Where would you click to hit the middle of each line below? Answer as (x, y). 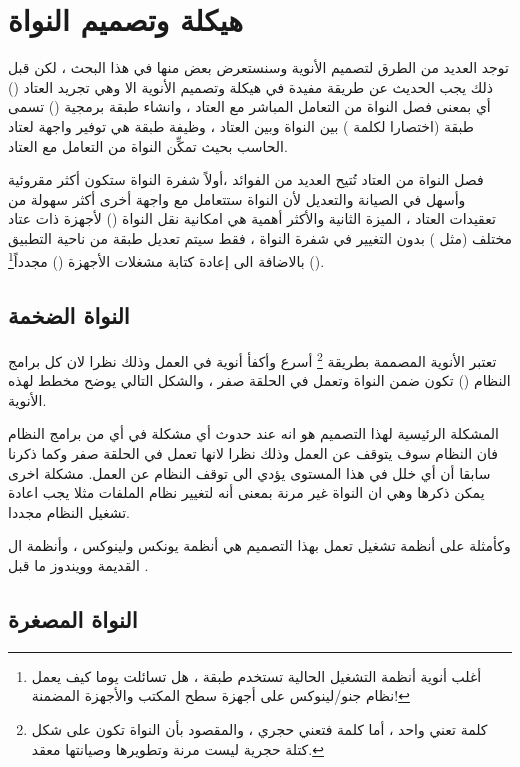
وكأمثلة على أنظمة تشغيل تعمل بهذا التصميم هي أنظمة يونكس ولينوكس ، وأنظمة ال (259, 545)
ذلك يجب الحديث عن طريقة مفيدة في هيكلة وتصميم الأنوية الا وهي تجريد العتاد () (251, 86)
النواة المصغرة (73, 618)
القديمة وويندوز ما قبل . (78, 564)
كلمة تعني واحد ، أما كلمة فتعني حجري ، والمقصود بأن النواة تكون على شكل (259, 728)
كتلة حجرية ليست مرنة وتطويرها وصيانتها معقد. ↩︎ (177, 748)
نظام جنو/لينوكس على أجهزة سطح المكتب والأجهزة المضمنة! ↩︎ (220, 695)
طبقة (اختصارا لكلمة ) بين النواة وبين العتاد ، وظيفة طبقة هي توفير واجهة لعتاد (241, 125)
